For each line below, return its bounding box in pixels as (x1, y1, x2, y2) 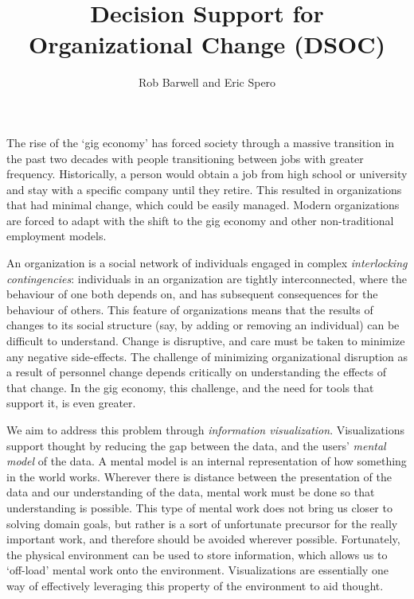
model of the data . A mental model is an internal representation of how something (6, 453, 407, 469)
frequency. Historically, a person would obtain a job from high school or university (6, 165, 408, 182)
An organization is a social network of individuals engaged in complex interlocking (6, 255, 408, 271)
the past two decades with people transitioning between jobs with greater (6, 150, 364, 166)
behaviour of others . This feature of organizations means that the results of (6, 301, 373, 317)
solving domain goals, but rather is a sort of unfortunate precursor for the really (6, 515, 398, 531)
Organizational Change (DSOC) (28, 28, 386, 60)
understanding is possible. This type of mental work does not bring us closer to (6, 499, 393, 515)
